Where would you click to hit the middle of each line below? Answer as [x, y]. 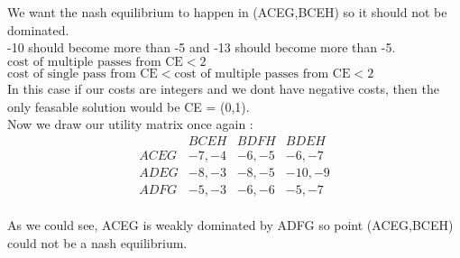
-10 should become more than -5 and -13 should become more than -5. [202, 47]
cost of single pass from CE [83, 74]
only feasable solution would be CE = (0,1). [129, 106]
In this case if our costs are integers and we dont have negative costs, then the [223, 88]
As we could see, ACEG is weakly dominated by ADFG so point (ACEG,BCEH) [230, 225]
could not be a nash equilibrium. [97, 243]
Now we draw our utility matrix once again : [130, 124]
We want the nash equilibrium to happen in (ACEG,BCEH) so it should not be [227, 12]
